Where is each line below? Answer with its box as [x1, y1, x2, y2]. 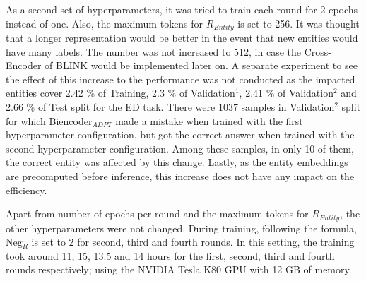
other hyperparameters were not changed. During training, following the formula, [6, 220, 357, 235]
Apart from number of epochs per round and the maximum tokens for [6, 206, 309, 221]
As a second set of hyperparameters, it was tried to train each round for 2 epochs [6, 2, 358, 16]
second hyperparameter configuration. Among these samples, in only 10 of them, [6, 140, 354, 155]
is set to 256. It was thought [237, 16, 360, 30]
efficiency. [6, 182, 47, 197]
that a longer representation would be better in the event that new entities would [6, 30, 358, 45]
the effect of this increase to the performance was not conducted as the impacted [6, 71, 355, 86]
